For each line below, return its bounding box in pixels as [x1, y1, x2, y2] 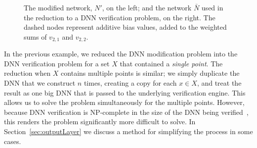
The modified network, [24, 2, 92, 12]
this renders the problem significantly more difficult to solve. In [4, 116, 196, 127]
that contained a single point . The [120, 58, 223, 68]
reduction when [4, 68, 51, 78]
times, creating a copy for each [84, 78, 177, 88]
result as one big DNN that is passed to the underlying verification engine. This [4, 87, 246, 98]
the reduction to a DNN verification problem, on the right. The [24, 12, 215, 22]
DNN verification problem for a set [4, 58, 110, 68]
